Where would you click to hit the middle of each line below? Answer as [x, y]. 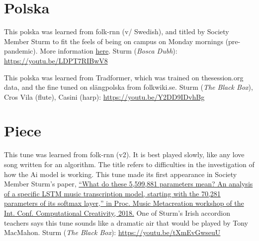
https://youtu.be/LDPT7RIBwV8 [56, 60]
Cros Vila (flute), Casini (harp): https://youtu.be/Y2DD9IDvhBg [104, 96]
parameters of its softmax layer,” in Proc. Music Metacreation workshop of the [124, 203]
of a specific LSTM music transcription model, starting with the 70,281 [112, 193]
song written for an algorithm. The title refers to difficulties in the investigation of [129, 164]
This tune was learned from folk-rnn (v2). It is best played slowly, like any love [124, 154]
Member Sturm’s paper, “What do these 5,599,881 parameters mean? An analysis [129, 184]
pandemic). [21, 51]
